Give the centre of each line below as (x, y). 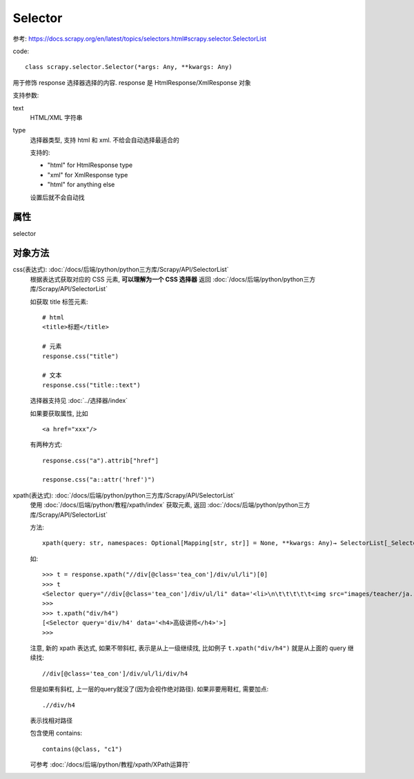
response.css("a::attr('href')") (99, 480)
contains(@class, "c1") (82, 749)
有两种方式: (46, 444)
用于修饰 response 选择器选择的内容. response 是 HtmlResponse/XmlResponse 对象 (132, 82)
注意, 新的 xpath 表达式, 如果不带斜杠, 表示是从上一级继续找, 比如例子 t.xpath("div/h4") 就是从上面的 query (188, 648)
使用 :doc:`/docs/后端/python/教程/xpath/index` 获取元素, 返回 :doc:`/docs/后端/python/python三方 (170, 505)
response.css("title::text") (91, 385)
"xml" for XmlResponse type (88, 175)
